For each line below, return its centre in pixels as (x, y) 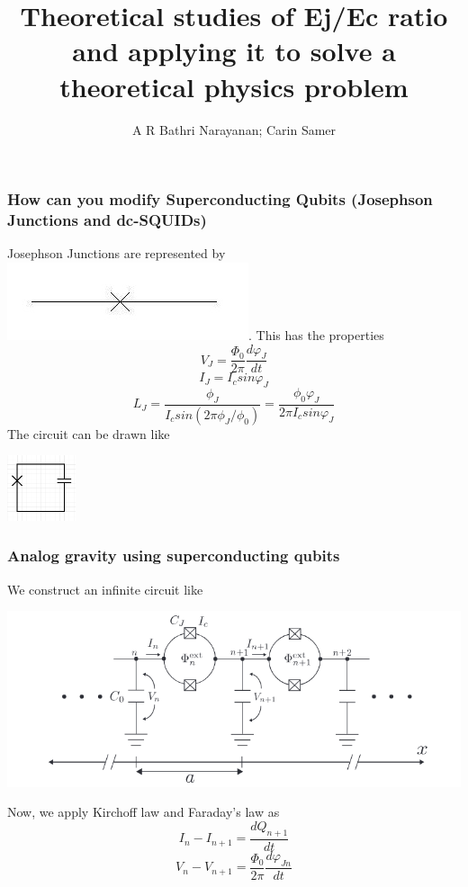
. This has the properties (316, 334)
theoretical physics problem (234, 86)
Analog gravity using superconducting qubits (174, 555)
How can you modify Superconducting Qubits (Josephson (220, 199)
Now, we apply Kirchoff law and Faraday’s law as (144, 812)
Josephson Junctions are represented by (117, 253)
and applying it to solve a (234, 51)
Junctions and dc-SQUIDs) (107, 220)
